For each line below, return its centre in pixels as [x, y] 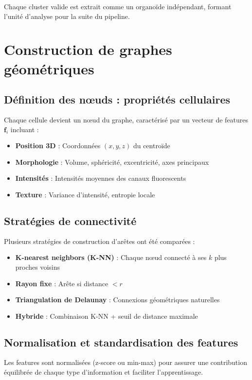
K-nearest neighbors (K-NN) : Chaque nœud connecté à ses [111, 257]
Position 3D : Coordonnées [58, 146]
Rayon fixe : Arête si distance [62, 283]
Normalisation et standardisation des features [121, 342]
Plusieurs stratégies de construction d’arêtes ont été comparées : [99, 241]
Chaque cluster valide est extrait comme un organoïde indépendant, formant [118, 6]
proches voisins [38, 267]
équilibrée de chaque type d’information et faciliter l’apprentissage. [104, 372]
